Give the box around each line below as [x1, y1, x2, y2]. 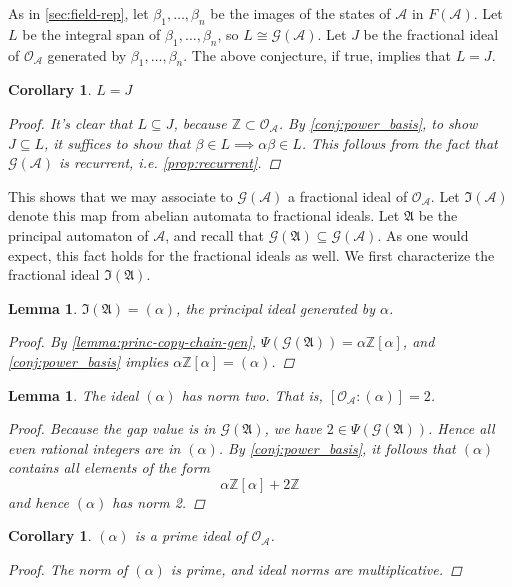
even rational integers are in [8, 437, 181, 458]
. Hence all [428, 418, 495, 439]
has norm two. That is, [181, 384, 323, 405]
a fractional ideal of [288, 185, 408, 206]
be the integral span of [22, 23, 161, 44]
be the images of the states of [210, 3, 391, 23]
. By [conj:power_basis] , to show [278, 112, 478, 133]
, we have [264, 418, 322, 439]
